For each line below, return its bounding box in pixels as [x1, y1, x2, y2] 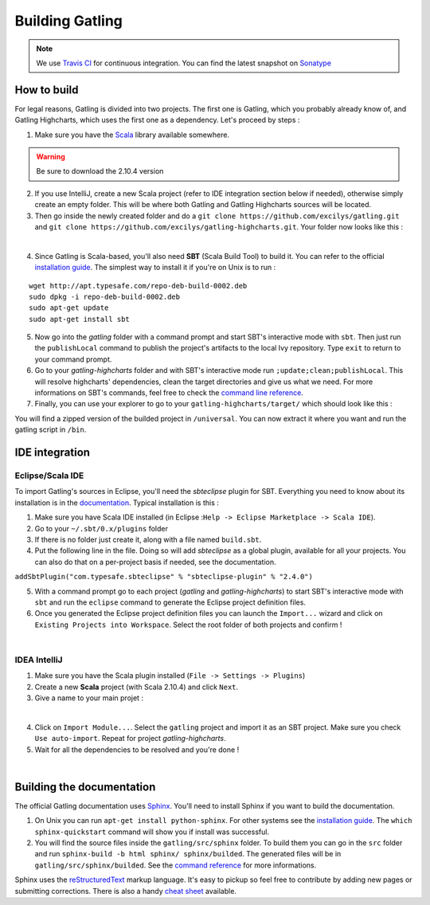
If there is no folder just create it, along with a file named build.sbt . [34, 535, 262, 544]
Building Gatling [14, 12, 123, 29]
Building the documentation [14, 780, 156, 793]
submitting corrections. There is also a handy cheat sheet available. [14, 886, 236, 895]
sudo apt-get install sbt [29, 315, 131, 323]
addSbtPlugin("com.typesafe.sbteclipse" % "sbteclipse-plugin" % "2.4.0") [14, 572, 314, 582]
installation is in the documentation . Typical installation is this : [14, 498, 219, 507]
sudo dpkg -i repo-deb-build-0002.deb [29, 292, 181, 301]
